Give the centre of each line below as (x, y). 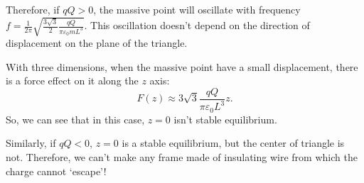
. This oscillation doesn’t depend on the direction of (197, 25)
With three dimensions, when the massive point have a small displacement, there (182, 66)
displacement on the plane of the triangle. (97, 43)
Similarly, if (31, 143)
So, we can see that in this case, (75, 119)
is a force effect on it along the (72, 81)
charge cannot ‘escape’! (56, 171)
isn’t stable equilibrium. (225, 119)
